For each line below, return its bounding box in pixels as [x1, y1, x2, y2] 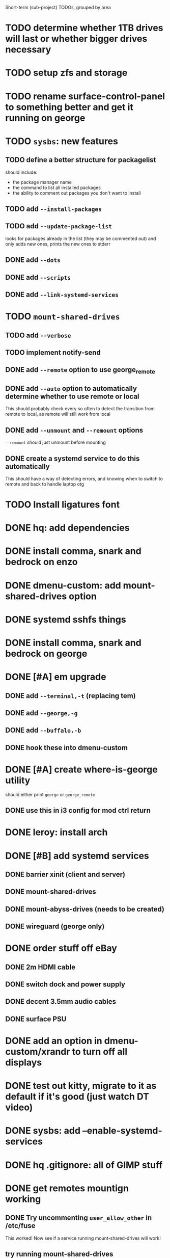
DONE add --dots [5, 256, 61, 264]
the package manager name [12, 179, 72, 185]
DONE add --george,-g [5, 709, 78, 717]
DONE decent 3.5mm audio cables [5, 997, 116, 1006]
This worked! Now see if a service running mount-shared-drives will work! [5, 1235, 161, 1241]
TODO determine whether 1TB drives [5, 22, 163, 34]
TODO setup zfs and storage [5, 67, 128, 78]
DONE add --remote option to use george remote [5, 365, 155, 376]
